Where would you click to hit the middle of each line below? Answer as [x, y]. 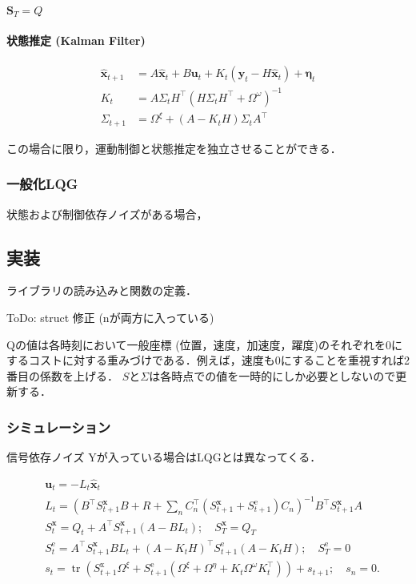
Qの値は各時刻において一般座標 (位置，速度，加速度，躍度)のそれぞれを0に [205, 344]
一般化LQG [42, 184]
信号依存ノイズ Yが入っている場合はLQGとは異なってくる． [164, 457]
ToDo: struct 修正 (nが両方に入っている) [110, 317]
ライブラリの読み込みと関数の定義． [102, 290]
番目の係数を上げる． [62, 375]
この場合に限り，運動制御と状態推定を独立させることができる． [174, 148]
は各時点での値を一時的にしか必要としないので [272, 375]
